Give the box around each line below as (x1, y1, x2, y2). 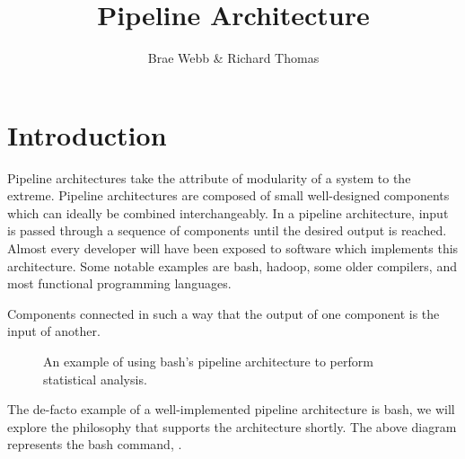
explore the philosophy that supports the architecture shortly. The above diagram (7, 417, 457, 436)
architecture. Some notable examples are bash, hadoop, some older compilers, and (7, 256, 457, 275)
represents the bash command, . (7, 435, 182, 454)
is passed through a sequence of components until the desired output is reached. (7, 221, 447, 240)
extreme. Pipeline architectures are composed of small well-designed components (7, 186, 450, 205)
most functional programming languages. (7, 274, 232, 293)
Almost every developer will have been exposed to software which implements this (7, 239, 459, 258)
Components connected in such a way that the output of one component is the (7, 304, 440, 322)
